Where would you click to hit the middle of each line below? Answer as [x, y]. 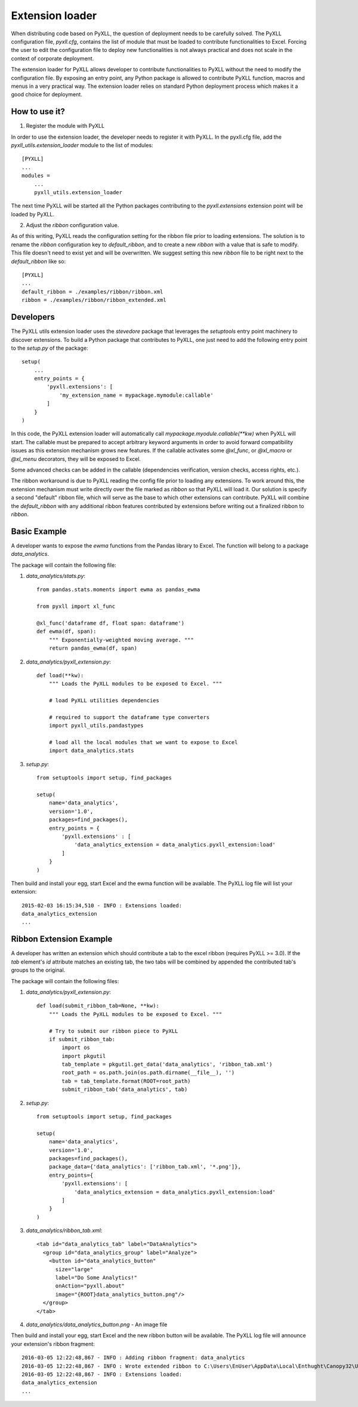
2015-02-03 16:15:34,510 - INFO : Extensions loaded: [102, 905]
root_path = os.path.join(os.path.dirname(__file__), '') [148, 1073]
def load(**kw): [60, 675]
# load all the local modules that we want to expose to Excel [143, 742]
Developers [33, 317]
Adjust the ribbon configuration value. [72, 225]
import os [76, 1048]
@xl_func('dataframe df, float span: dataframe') [111, 623]
